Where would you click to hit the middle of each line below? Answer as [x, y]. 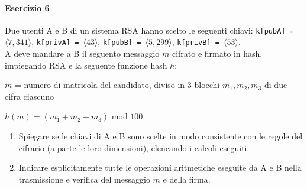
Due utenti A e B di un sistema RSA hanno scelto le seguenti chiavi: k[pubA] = [149, 30]
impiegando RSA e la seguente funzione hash [86, 65]
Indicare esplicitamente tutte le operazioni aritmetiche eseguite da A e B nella [160, 167]
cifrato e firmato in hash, [217, 53]
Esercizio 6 [27, 7]
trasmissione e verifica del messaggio [84, 179]
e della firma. [187, 179]
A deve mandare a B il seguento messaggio [82, 53]
